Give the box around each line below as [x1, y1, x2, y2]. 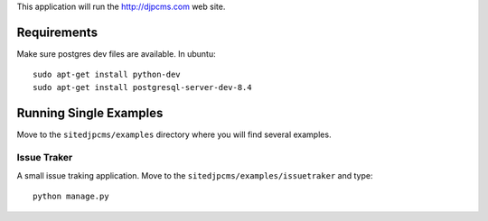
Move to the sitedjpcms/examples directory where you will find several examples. [16, 129, 332, 140]
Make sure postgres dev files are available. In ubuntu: [16, 48, 216, 59]
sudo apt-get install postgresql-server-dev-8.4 [33, 82, 252, 92]
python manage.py [33, 191, 109, 202]
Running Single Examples [16, 105, 164, 121]
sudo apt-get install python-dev [33, 69, 181, 80]
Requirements [16, 24, 99, 40]
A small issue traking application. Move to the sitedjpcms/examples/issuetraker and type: [16, 170, 373, 180]
